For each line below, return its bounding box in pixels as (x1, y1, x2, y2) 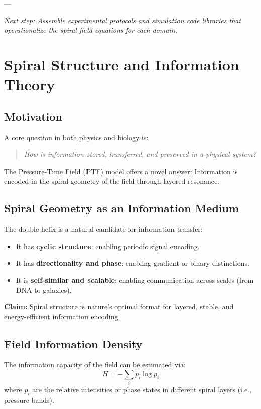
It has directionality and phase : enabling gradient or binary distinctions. (16, 258, 249, 268)
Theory (4, 74, 55, 95)
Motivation (4, 108, 62, 124)
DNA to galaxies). (16, 284, 72, 295)
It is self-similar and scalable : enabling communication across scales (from (16, 274, 254, 285)
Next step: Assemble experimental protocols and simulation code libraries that (4, 15, 241, 25)
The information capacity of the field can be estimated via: (4, 359, 186, 370)
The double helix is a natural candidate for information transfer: (4, 224, 203, 234)
